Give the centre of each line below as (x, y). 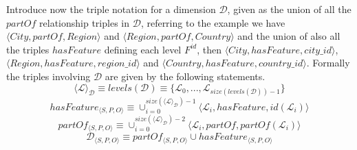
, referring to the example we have (213, 22)
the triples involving (48, 76)
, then (209, 49)
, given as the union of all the (289, 9)
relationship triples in (84, 22)
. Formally (328, 63)
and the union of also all (289, 36)
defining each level (143, 49)
